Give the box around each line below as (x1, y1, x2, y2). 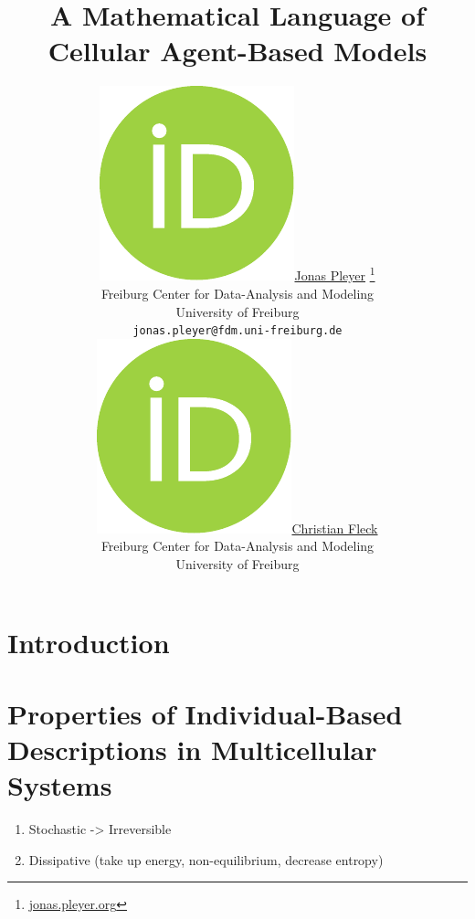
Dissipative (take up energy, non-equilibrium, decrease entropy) (28, 850, 384, 869)
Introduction (7, 623, 170, 660)
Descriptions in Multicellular (7, 731, 377, 768)
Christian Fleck (291, 518, 378, 537)
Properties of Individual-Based (7, 694, 403, 732)
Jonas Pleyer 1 (294, 263, 375, 285)
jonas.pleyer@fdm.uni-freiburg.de (132, 324, 343, 338)
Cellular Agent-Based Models (47, 32, 427, 69)
